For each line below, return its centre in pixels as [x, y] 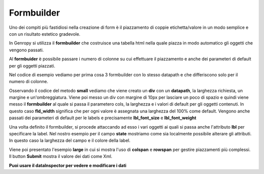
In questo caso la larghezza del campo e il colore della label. [70, 141]
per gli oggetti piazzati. [32, 65]
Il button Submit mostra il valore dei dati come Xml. [61, 156]
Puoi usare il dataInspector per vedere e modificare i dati [68, 165]
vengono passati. [26, 50]
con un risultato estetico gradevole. [45, 34]
